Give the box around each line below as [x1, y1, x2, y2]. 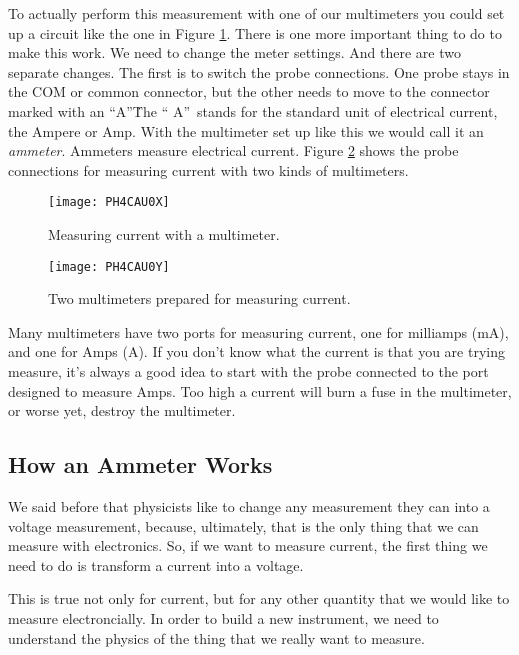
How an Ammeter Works [8, 449, 273, 480]
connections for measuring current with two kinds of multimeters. [8, 159, 409, 180]
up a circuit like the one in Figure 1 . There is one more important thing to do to [8, 22, 502, 43]
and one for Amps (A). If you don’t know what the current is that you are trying [8, 341, 505, 362]
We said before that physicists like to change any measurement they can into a [8, 496, 490, 517]
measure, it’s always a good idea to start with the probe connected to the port [8, 361, 489, 382]
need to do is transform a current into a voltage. [8, 554, 304, 575]
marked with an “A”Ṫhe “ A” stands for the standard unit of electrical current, [8, 100, 498, 121]
